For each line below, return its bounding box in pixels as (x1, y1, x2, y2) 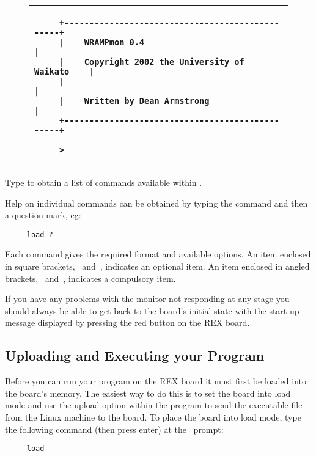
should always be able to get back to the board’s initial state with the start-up (5, 304, 299, 317)
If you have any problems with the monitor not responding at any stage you (5, 292, 290, 305)
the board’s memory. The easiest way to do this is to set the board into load (5, 386, 291, 399)
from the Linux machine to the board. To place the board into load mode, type (5, 410, 301, 423)
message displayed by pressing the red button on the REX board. (5, 316, 250, 329)
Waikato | (34, 67, 95, 76)
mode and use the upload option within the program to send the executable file (5, 399, 303, 411)
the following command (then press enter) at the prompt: (5, 422, 224, 435)
